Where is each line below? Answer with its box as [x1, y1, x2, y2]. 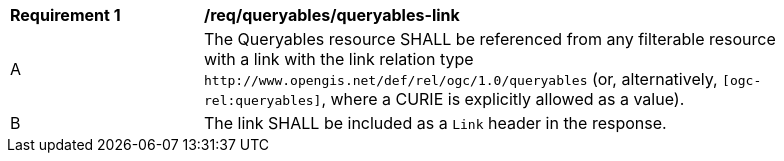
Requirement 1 [10, 5, 121, 25]
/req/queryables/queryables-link [204, 5, 460, 25]
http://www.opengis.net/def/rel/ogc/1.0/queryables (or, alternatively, [204, 69, 718, 89]
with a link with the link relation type [204, 49, 474, 69]
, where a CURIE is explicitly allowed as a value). [321, 89, 685, 109]
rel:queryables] [204, 93, 322, 108]
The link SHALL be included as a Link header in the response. [204, 113, 667, 133]
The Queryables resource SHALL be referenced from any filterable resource [204, 29, 776, 49]
